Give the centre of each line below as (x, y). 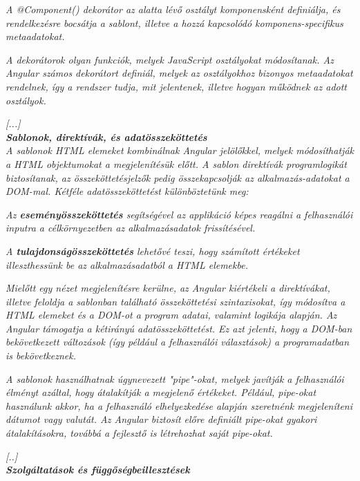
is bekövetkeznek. (41, 356)
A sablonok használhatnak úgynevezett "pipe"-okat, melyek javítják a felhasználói (175, 378)
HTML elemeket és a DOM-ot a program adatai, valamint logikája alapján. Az (171, 315)
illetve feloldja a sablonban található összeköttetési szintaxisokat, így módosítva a (176, 301)
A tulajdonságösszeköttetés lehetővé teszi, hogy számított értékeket (153, 251)
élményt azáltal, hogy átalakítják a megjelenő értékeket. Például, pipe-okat (161, 392)
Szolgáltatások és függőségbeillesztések (98, 470)
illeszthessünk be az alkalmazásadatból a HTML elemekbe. (127, 264)
